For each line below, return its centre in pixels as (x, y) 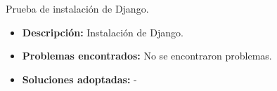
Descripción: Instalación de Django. (103, 32)
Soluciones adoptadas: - (79, 79)
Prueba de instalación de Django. (77, 8)
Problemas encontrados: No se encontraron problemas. (147, 56)
